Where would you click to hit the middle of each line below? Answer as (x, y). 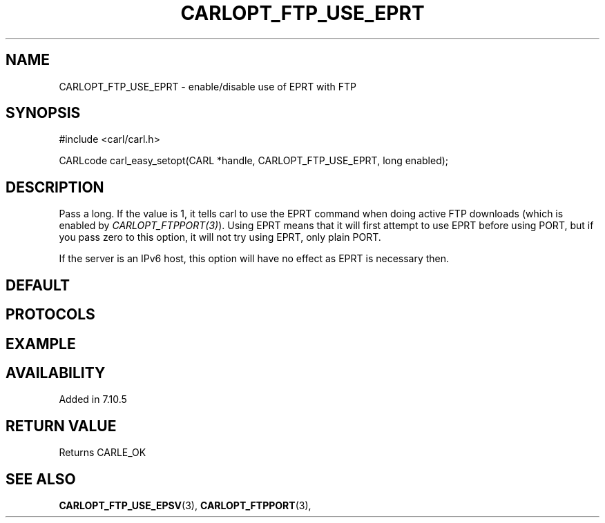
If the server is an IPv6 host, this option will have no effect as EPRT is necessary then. (254, 259)
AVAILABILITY (56, 373)
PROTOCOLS (50, 315)
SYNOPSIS (43, 113)
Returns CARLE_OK (103, 453)
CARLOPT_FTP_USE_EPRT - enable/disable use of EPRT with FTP (208, 86)
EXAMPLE (41, 344)
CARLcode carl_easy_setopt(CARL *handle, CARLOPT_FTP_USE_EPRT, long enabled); (254, 161)
